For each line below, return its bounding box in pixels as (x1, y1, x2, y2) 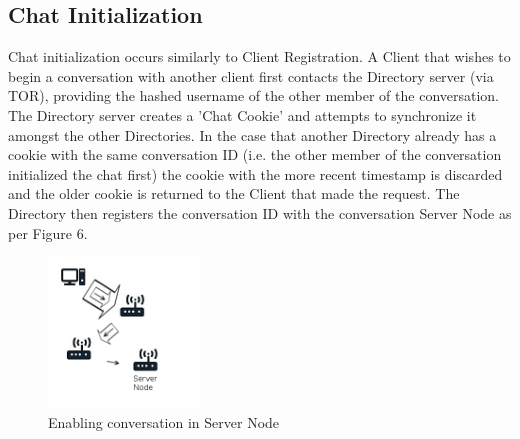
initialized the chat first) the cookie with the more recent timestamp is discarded (8, 163, 503, 184)
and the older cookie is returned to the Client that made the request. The (8, 183, 460, 204)
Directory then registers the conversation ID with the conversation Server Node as (8, 202, 512, 223)
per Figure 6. (8, 222, 88, 243)
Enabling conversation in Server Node (48, 411, 280, 432)
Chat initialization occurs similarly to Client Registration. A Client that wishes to (8, 46, 511, 67)
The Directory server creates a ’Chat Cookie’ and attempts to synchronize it (8, 104, 477, 125)
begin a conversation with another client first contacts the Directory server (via (8, 65, 494, 86)
